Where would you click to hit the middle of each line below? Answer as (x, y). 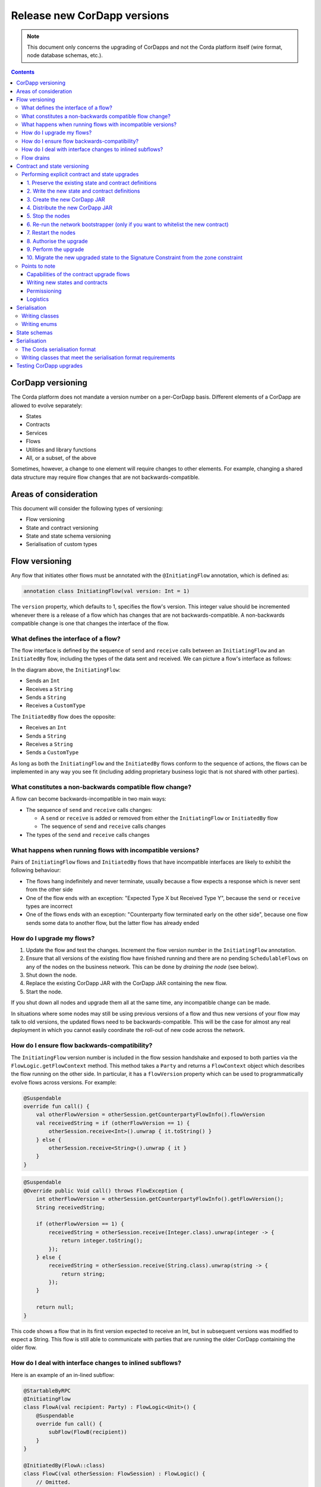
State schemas (34, 332)
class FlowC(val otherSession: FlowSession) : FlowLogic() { (114, 1474)
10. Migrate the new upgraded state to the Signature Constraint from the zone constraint (135, 258)
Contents (23, 72)
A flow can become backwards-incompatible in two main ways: (89, 799)
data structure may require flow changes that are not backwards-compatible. (106, 477)
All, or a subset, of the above (61, 458)
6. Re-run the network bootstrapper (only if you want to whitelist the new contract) (128, 224)
